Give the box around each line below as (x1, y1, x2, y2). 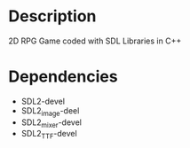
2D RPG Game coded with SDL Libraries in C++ (8, 35, 182, 46)
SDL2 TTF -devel (20, 129, 77, 141)
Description (8, 6, 97, 27)
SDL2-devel (20, 96, 66, 106)
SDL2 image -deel (20, 105, 80, 118)
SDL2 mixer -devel (20, 117, 82, 129)
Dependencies (8, 66, 118, 87)
